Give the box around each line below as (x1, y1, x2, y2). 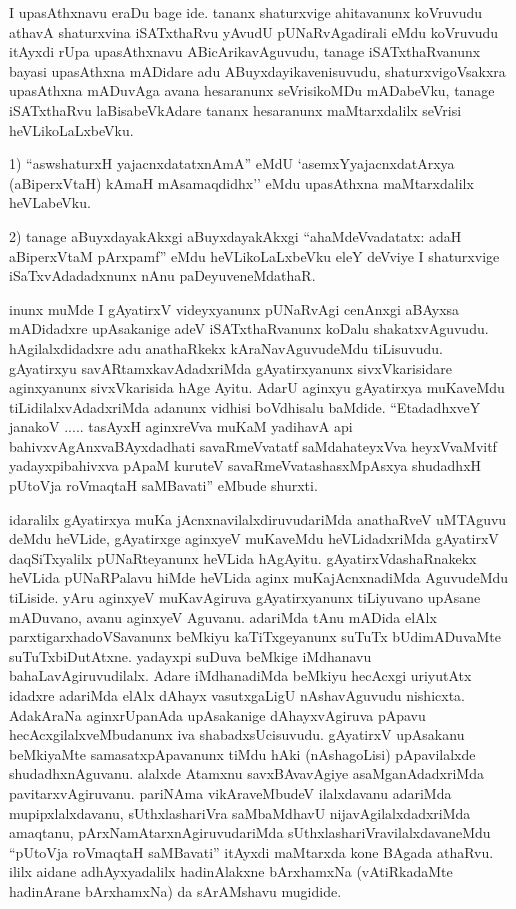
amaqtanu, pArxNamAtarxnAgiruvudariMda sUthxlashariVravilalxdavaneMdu (9, 822, 491, 843)
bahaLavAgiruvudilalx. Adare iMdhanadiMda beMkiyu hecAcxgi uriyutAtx (9, 665, 472, 686)
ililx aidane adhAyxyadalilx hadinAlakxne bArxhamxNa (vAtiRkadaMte (9, 861, 453, 882)
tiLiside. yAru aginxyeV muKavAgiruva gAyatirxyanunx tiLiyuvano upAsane (9, 587, 481, 608)
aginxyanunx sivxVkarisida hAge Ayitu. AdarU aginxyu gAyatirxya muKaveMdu (9, 377, 505, 398)
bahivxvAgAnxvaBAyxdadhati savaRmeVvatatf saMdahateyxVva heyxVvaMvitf (9, 435, 497, 456)
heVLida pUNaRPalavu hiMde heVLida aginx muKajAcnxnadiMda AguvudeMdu (9, 567, 509, 588)
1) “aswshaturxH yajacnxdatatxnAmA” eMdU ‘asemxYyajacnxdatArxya (9, 153, 455, 174)
